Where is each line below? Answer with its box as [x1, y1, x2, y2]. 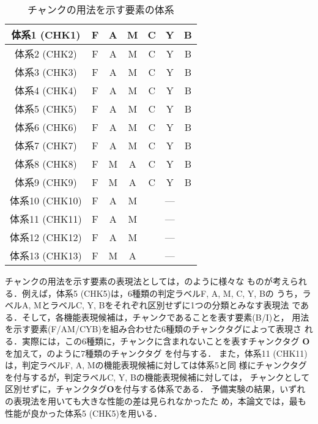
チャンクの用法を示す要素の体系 [28, 2, 174, 17]
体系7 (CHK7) [15, 138, 77, 152]
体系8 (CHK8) [15, 157, 77, 171]
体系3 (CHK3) [15, 65, 77, 79]
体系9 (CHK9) [15, 175, 77, 189]
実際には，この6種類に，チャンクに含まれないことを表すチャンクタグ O [21, 334, 310, 347]
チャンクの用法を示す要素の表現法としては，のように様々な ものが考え [5, 275, 290, 287]
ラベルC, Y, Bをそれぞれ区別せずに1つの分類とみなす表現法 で [50, 299, 301, 311]
